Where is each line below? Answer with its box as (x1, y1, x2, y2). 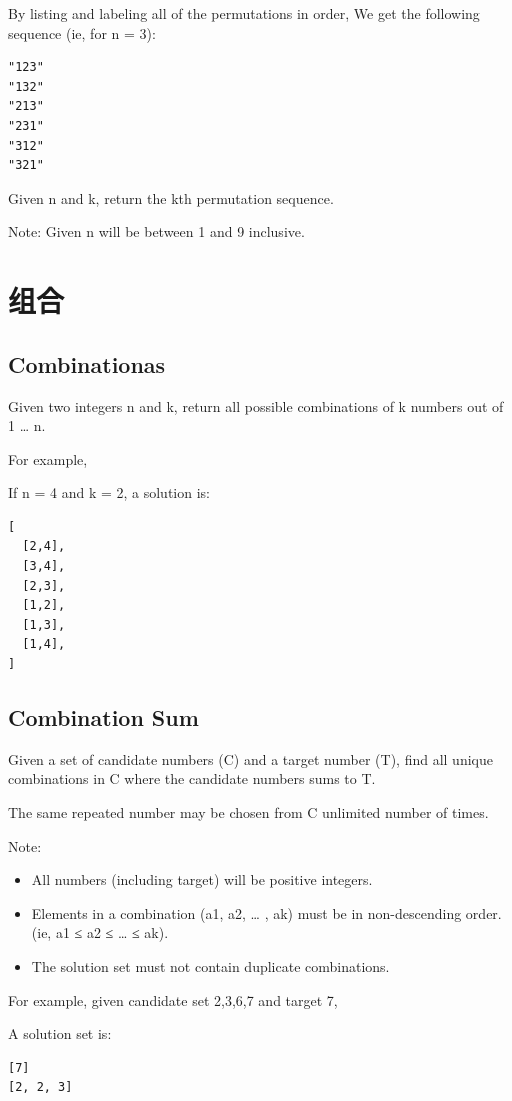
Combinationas (8, 348, 166, 379)
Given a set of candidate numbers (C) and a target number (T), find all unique (8, 748, 493, 769)
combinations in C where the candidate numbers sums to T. (8, 768, 376, 789)
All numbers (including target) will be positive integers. (31, 869, 373, 890)
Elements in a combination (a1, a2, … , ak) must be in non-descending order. (31, 902, 502, 923)
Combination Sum (8, 702, 199, 733)
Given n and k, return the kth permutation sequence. (8, 187, 334, 208)
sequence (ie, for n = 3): (8, 22, 156, 43)
